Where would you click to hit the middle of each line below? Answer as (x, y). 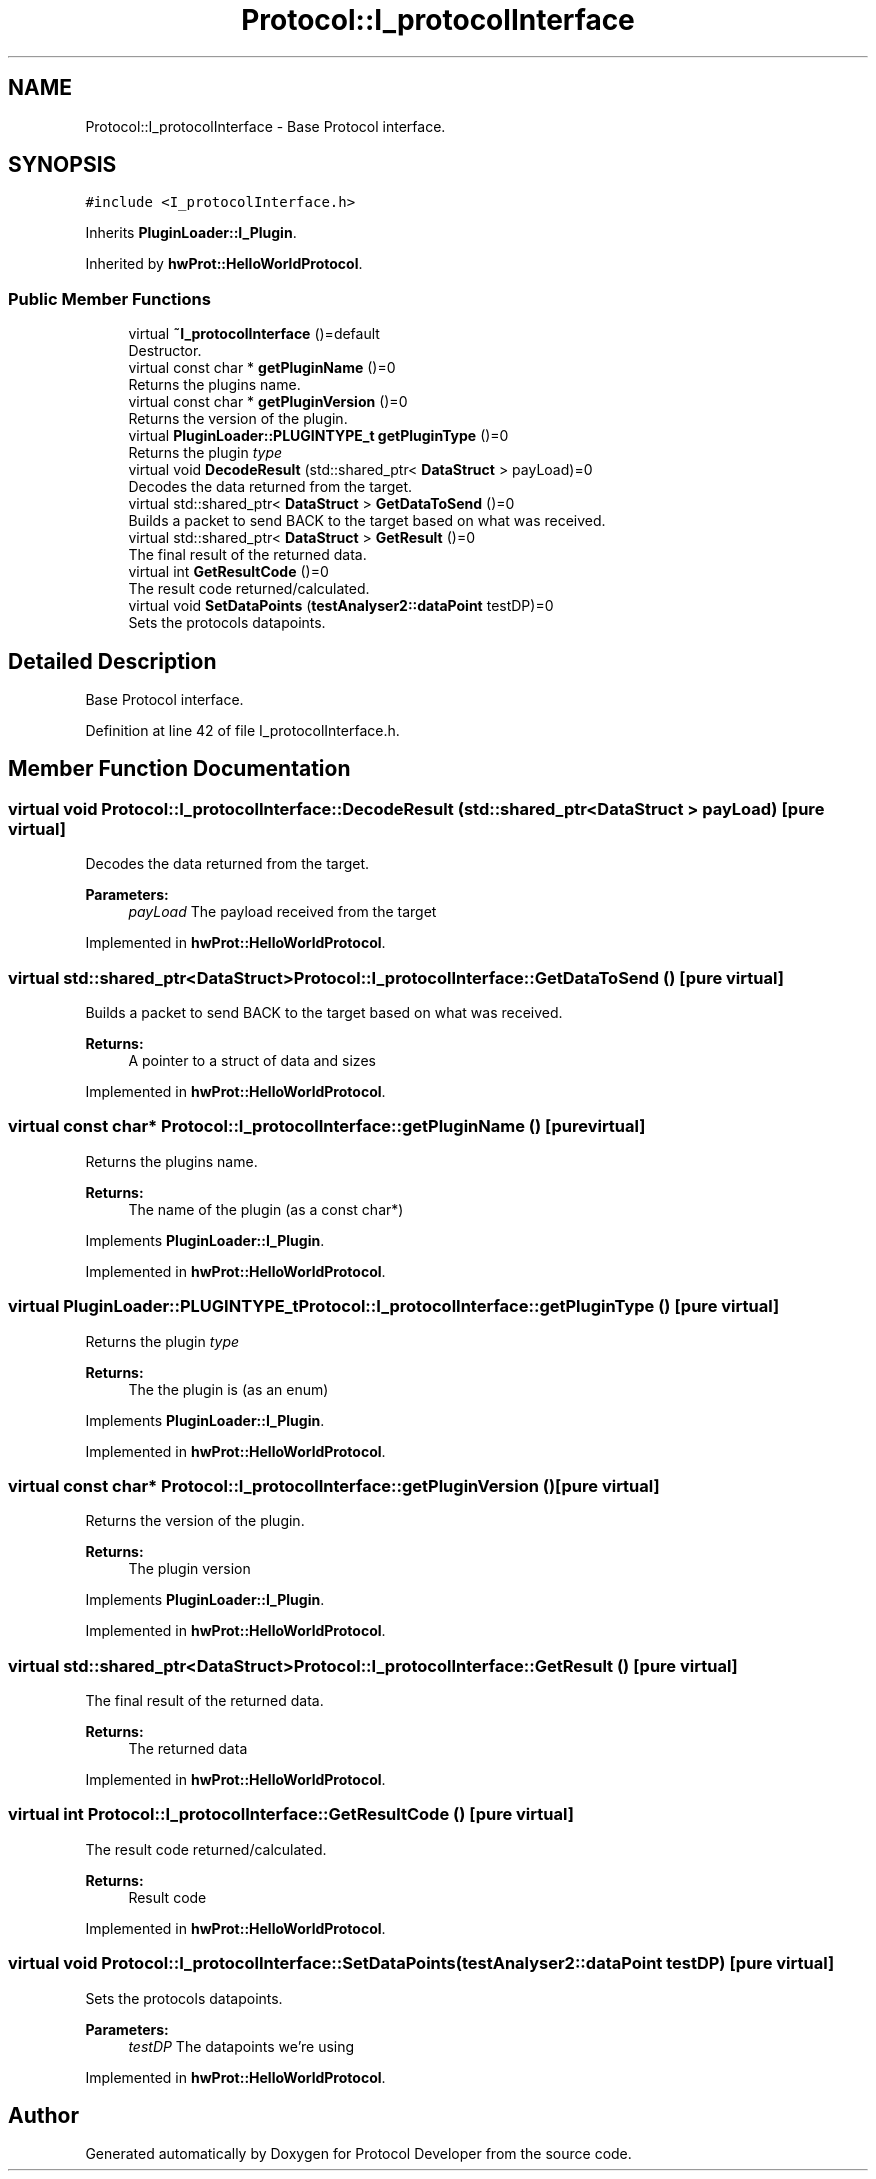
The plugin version (189, 1569)
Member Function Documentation (179, 769)
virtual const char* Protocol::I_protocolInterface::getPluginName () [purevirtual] (327, 1126)
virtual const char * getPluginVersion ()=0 (268, 402)
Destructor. (165, 351)
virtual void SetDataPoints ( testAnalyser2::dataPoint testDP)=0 (341, 606)
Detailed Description (112, 661)
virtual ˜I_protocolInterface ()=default (254, 334)
